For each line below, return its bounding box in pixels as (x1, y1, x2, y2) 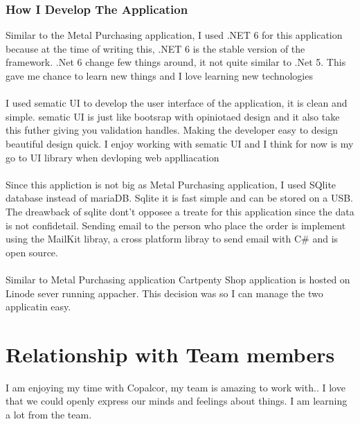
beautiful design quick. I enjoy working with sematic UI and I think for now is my (6, 136, 354, 150)
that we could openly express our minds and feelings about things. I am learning (6, 394, 348, 408)
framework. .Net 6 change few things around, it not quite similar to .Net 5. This (6, 55, 346, 69)
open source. (6, 245, 58, 259)
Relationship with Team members (6, 339, 335, 368)
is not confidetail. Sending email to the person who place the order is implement (6, 218, 346, 232)
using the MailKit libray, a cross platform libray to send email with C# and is (6, 231, 339, 246)
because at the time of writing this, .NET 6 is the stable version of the (6, 41, 305, 55)
